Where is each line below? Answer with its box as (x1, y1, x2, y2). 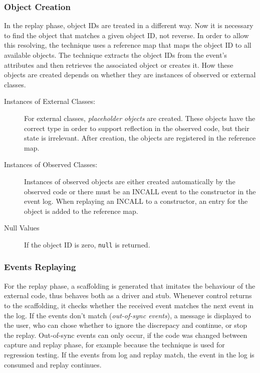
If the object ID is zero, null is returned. (24, 239, 150, 250)
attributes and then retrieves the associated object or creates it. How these (4, 59, 233, 70)
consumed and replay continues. (4, 359, 102, 369)
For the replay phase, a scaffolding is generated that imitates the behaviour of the (4, 280, 255, 291)
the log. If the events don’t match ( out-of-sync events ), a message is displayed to (4, 310, 251, 320)
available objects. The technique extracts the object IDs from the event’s (4, 50, 227, 60)
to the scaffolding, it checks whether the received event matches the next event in (4, 300, 253, 310)
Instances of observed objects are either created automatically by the (24, 176, 235, 186)
